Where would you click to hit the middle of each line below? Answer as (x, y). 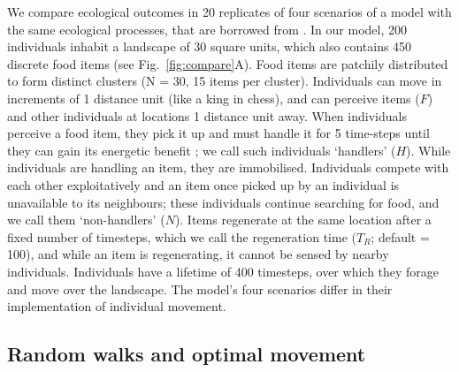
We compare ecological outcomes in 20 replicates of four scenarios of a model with (229, 11)
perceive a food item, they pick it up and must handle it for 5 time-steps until (218, 133)
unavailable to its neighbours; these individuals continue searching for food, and (223, 202)
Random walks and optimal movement (187, 354)
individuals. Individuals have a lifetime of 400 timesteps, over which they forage (223, 271)
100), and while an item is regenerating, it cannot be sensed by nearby (198, 254)
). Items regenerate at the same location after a (303, 220)
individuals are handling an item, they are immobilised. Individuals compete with (228, 167)
